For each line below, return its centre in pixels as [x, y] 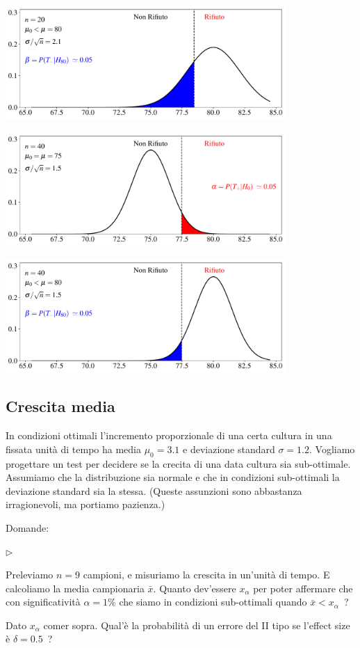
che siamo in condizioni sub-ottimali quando [213, 602]
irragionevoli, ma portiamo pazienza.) [85, 504]
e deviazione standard [229, 449]
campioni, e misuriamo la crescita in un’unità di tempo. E [206, 575]
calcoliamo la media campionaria [75, 588]
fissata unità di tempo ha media [73, 449]
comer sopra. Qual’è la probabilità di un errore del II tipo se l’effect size [197, 625]
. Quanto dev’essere [195, 588]
